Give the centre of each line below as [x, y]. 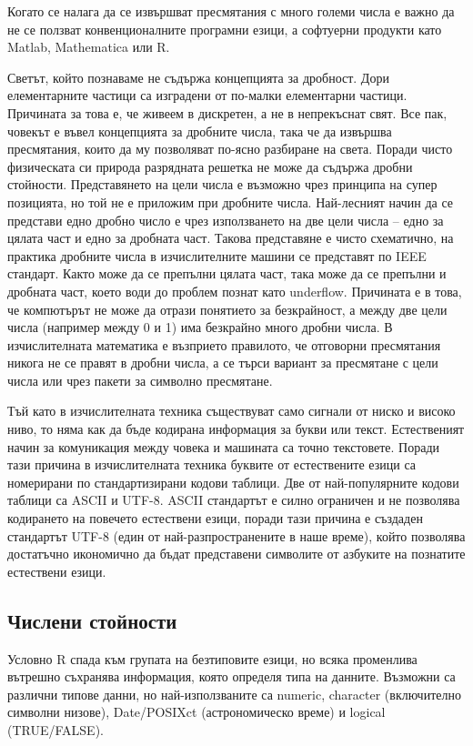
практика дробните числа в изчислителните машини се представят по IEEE [217, 255]
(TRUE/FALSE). [55, 729]
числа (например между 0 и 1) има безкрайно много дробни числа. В [200, 327]
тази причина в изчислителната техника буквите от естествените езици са [211, 464]
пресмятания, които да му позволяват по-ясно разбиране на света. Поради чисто [230, 149]
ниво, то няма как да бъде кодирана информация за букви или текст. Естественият [236, 429]
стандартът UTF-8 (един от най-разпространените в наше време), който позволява [236, 535]
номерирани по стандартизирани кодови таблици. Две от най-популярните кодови [233, 482]
